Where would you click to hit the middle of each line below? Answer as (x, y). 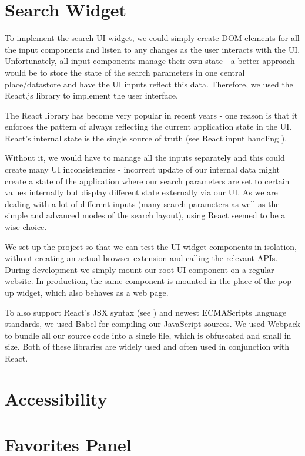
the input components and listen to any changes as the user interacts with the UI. (152, 49)
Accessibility (56, 398)
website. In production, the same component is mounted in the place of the (140, 281)
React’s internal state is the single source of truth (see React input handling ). (146, 138)
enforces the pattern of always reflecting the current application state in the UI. (148, 126)
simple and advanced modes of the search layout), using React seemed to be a (145, 215)
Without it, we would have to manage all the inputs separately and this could (145, 158)
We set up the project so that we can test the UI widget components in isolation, (151, 246)
